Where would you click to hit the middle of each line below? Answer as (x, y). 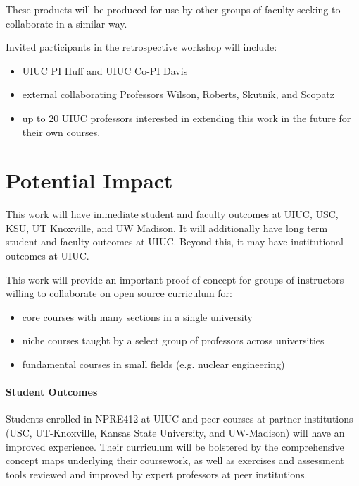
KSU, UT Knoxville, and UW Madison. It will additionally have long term (167, 227)
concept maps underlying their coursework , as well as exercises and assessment (175, 460)
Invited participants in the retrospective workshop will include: (141, 47)
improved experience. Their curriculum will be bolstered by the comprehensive (175, 446)
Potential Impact (89, 180)
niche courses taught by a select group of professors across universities (173, 340)
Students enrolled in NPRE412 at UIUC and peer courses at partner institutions (179, 419)
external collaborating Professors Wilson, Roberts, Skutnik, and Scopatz (178, 94)
